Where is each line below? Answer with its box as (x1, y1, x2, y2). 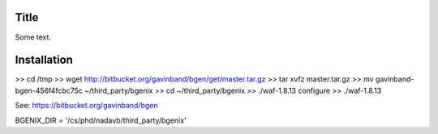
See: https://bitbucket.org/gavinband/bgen (15, 101, 158, 111)
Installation (15, 53, 73, 67)
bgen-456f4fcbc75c (15, 86, 83, 95)
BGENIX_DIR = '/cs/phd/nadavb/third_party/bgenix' (15, 115, 187, 125)
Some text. (15, 32, 52, 42)
